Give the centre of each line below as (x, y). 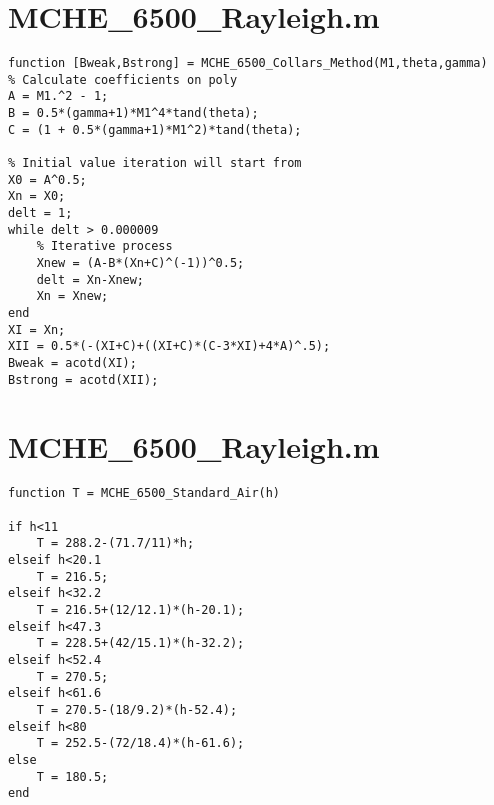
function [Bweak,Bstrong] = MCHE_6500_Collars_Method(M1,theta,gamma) (248, 63)
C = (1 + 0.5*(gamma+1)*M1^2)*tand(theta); (155, 129)
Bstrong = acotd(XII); (83, 379)
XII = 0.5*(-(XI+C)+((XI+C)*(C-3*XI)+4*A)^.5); (169, 346)
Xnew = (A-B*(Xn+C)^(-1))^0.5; (140, 263)
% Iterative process (104, 246)
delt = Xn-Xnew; (90, 279)
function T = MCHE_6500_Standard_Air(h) (144, 493)
